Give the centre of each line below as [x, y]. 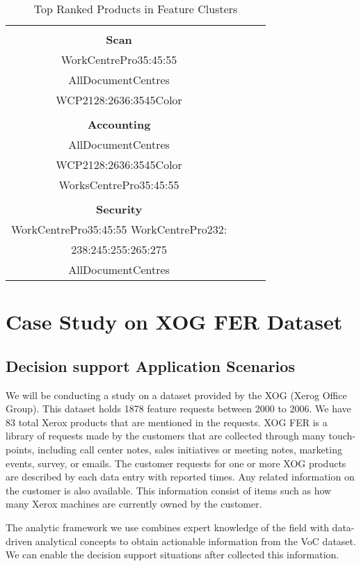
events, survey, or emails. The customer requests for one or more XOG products [176, 463]
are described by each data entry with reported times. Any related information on [180, 477]
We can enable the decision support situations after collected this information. [173, 555]
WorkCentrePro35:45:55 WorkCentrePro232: [119, 229]
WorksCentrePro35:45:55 [119, 185]
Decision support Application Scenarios [150, 365]
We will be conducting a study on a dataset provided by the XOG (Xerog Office [176, 395]
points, [20, 449]
